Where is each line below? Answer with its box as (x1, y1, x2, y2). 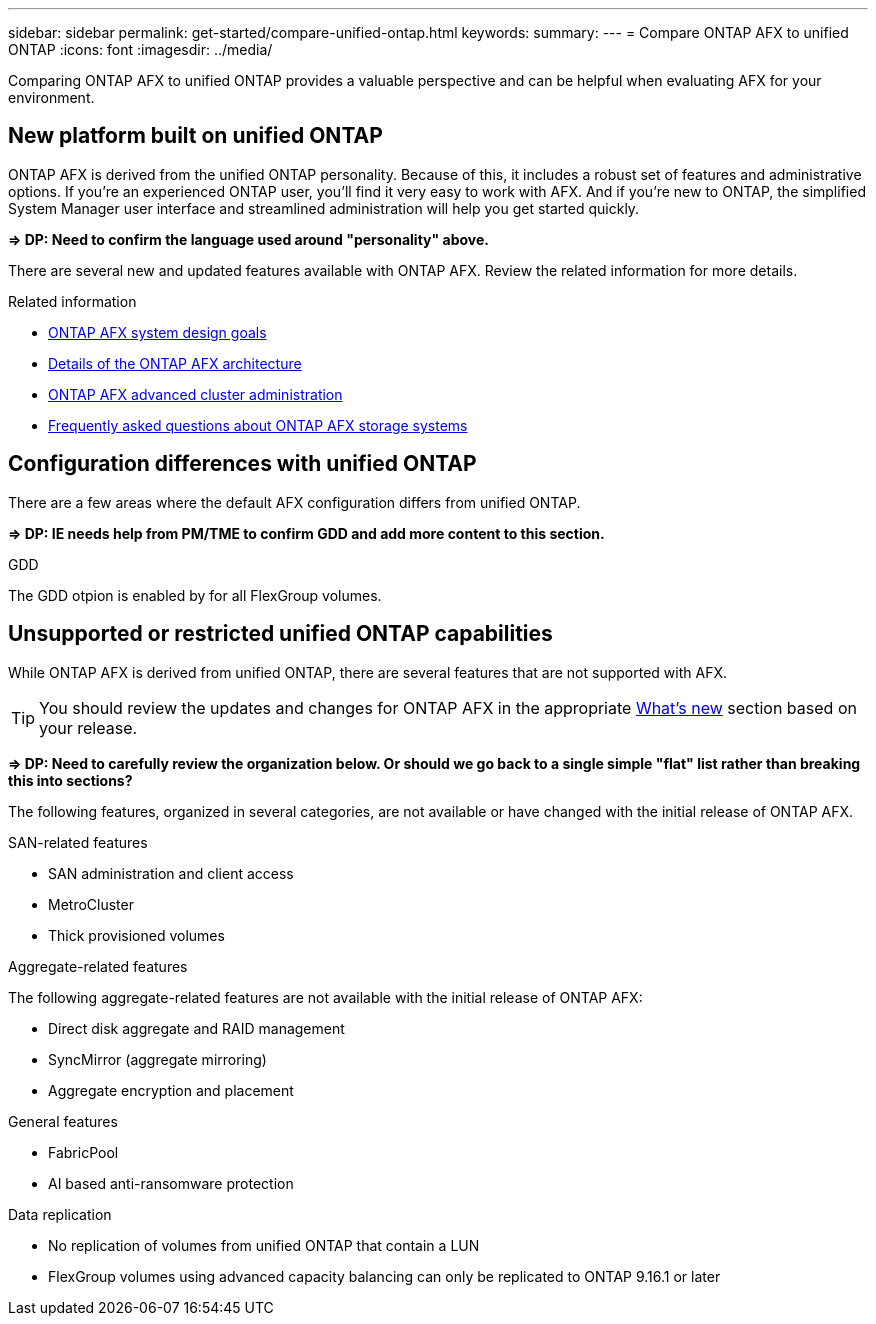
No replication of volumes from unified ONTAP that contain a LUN (48, 1236, 480, 1254)
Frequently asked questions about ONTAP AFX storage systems (48, 416, 468, 434)
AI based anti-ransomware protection (48, 1174, 294, 1192)
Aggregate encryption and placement (48, 1081, 294, 1099)
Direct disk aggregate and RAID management (48, 1019, 345, 1037)
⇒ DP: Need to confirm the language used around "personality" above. (8, 230, 489, 248)
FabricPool (48, 1143, 119, 1161)
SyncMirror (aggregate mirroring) (48, 1050, 267, 1068)
